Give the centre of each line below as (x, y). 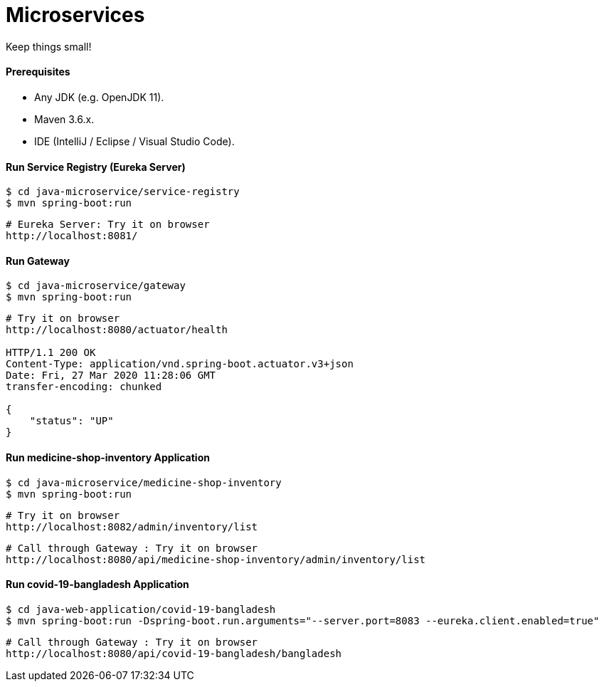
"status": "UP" (71, 421)
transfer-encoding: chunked (84, 387)
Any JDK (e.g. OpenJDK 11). (99, 97)
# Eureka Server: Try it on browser (108, 225)
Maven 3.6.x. (64, 119)
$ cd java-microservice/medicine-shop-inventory (144, 482)
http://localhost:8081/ (72, 236)
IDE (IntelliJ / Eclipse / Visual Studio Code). (134, 141)
